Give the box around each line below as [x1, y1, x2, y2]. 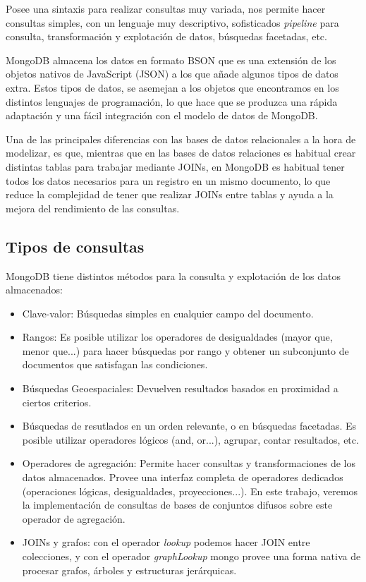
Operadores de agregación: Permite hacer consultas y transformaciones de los [22, 456, 356, 471]
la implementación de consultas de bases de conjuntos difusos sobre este [22, 497, 333, 512]
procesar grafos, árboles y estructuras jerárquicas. [22, 562, 237, 577]
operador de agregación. [22, 511, 126, 526]
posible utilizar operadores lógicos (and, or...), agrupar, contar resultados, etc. [22, 432, 359, 447]
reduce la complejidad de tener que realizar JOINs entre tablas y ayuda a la [6, 187, 334, 202]
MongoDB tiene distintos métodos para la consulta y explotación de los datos [6, 268, 341, 283]
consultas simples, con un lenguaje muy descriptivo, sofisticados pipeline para [6, 15, 339, 30]
